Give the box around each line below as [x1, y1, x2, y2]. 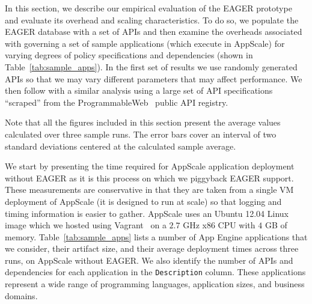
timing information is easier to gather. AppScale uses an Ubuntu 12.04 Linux [5, 207, 289, 219]
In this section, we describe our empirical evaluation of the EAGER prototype [5, 2, 292, 14]
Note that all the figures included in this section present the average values [5, 116, 281, 129]
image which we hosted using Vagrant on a [5, 219, 167, 231]
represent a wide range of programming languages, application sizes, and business [5, 278, 305, 290]
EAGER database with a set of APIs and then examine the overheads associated [5, 25, 302, 38]
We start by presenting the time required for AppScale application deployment [5, 160, 295, 172]
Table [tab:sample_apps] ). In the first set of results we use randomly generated [5, 60, 298, 73]
